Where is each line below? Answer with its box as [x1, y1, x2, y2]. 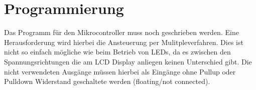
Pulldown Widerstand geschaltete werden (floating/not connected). [4, 76, 210, 86]
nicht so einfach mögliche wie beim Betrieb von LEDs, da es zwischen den [4, 46, 231, 57]
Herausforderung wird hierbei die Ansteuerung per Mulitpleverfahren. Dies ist [4, 36, 243, 47]
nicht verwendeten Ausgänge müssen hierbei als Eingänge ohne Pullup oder [4, 66, 236, 76]
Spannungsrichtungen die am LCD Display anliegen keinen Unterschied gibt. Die [4, 56, 252, 66]
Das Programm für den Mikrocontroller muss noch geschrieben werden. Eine [4, 27, 239, 37]
